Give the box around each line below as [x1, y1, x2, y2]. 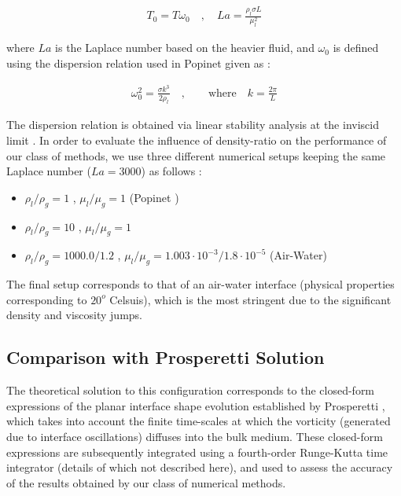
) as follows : [141, 163, 202, 179]
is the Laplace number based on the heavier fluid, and [55, 39, 315, 56]
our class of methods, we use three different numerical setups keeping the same [6, 147, 386, 163]
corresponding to [6, 291, 87, 307]
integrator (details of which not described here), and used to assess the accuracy [6, 459, 393, 476]
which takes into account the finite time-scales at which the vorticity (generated [6, 413, 391, 429]
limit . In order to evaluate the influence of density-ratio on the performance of [6, 132, 387, 149]
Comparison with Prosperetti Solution [6, 345, 325, 369]
